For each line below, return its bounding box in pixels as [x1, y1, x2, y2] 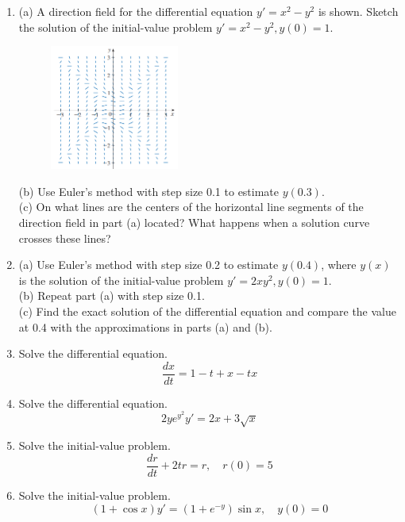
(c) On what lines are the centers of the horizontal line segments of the [18, 198, 364, 215]
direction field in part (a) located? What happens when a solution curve [18, 213, 370, 230]
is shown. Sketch [318, 3, 399, 19]
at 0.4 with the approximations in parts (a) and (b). [18, 318, 272, 335]
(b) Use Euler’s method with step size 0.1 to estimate [18, 182, 280, 199]
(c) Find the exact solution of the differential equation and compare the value [18, 302, 396, 319]
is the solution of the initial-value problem [18, 271, 224, 288]
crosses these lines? [18, 229, 111, 246]
